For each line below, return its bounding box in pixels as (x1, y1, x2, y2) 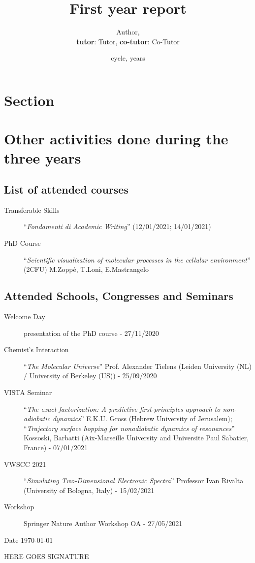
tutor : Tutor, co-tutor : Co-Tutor (76, 36, 180, 46)
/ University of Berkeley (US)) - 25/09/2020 (24, 370, 157, 381)
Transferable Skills (4, 204, 60, 215)
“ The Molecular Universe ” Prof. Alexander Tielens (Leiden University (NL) (24, 361, 252, 371)
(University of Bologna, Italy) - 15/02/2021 (24, 485, 155, 495)
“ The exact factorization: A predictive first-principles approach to (24, 403, 221, 414)
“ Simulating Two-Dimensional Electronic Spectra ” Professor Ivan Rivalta (24, 475, 244, 486)
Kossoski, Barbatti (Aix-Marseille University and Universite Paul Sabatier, (24, 432, 249, 443)
